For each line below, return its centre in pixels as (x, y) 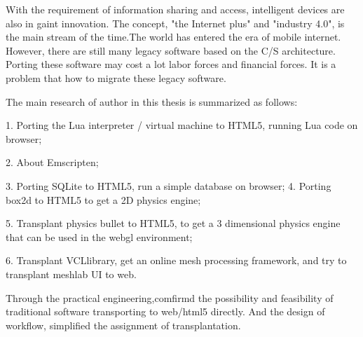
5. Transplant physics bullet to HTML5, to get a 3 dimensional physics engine (173, 223)
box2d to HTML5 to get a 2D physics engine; (103, 199)
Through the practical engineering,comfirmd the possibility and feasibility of (170, 297)
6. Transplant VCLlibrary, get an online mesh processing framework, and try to (176, 260)
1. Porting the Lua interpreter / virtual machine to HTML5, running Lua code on (182, 125)
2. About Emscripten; (52, 162)
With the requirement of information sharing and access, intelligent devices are (175, 9)
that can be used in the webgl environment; (99, 236)
